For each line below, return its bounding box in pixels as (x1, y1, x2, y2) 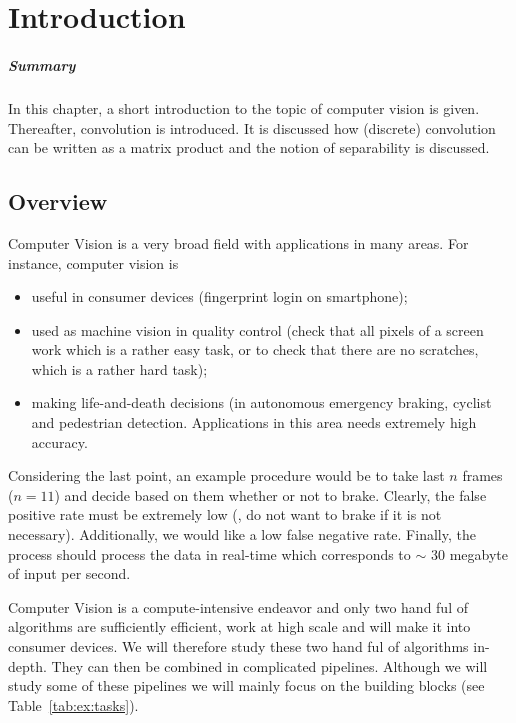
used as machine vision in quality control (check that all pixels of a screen (31, 319, 484, 340)
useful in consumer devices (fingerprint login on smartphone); (31, 286, 408, 307)
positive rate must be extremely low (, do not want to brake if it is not (8, 504, 442, 525)
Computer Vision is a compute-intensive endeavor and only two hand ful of (8, 596, 468, 617)
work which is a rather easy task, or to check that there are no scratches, (31, 339, 479, 360)
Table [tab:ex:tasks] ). (8, 694, 139, 715)
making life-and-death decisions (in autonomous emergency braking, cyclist (31, 392, 492, 413)
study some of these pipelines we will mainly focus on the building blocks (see (8, 675, 485, 696)
